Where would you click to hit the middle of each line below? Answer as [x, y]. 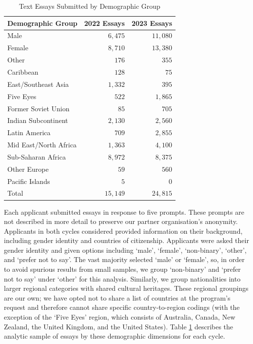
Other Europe [28, 169]
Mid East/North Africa [42, 145]
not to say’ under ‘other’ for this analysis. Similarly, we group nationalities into [122, 278]
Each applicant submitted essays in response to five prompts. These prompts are [124, 212]
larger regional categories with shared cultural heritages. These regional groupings [126, 288]
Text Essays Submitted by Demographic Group [90, 6]
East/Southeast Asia [38, 84]
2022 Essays [104, 23]
